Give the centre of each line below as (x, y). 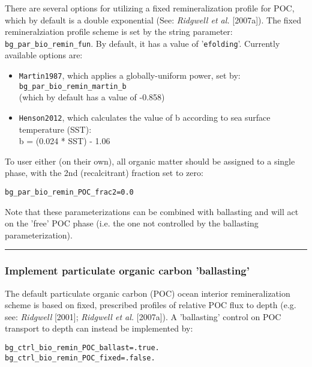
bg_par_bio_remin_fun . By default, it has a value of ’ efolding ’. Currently (142, 43)
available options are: (44, 55)
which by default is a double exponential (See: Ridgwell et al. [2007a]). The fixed (153, 20)
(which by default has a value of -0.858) (92, 97)
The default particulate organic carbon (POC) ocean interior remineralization (148, 293)
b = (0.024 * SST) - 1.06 (64, 141)
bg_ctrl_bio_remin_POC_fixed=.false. (80, 358)
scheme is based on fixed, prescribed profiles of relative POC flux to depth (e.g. (151, 305)
